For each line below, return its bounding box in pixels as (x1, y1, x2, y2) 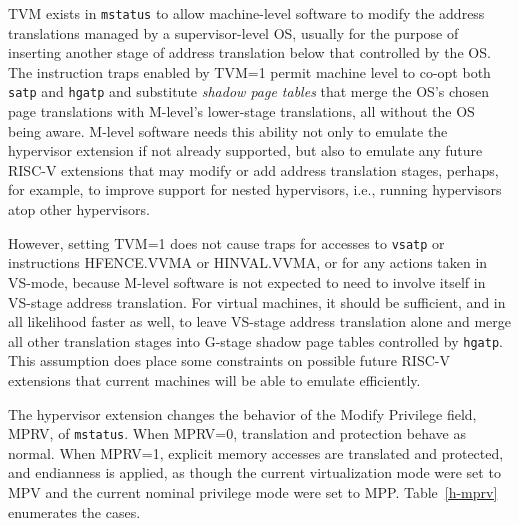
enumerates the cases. (8, 501, 141, 522)
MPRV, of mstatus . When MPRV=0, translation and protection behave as (8, 423, 466, 444)
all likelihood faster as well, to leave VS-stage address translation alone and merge (8, 311, 512, 332)
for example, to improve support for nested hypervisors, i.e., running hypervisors (8, 179, 502, 200)
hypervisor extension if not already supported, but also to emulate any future (8, 140, 483, 161)
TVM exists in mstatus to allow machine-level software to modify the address (8, 3, 485, 23)
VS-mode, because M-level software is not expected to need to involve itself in (8, 271, 486, 292)
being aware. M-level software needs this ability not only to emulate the (8, 120, 448, 141)
